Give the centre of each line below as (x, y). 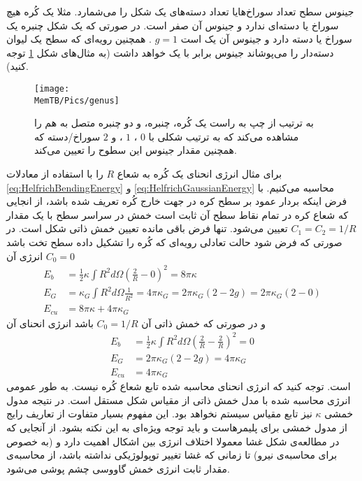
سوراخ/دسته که (67, 136)
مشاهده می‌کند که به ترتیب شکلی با (224, 136)
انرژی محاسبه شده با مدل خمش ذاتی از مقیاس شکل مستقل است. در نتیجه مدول (179, 400)
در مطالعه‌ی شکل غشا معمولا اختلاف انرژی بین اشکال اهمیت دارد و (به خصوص (173, 441)
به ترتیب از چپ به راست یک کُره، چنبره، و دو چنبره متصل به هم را (174, 123)
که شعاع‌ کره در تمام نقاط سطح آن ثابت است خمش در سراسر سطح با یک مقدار (178, 214)
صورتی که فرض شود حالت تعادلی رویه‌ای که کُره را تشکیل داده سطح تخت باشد (174, 242)
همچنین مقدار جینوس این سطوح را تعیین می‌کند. (136, 150)
